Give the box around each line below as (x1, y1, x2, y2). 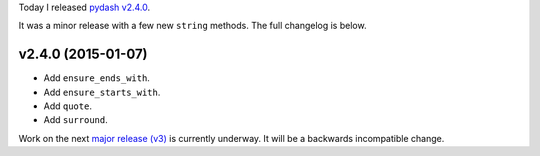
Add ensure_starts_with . (43, 86, 161, 98)
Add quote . (43, 100, 92, 112)
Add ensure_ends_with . (43, 72, 150, 84)
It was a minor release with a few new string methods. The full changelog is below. (18, 20, 367, 32)
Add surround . (43, 114, 109, 126)
